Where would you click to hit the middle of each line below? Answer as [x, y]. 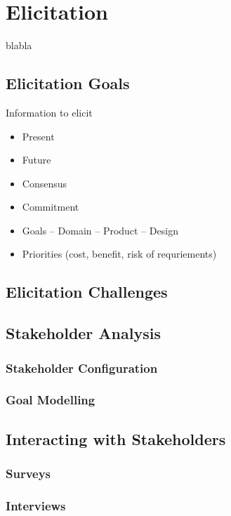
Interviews [36, 505]
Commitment [51, 207]
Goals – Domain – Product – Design [100, 230]
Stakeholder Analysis [83, 333]
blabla [19, 45]
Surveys [28, 474]
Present [38, 136]
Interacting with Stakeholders [116, 438]
